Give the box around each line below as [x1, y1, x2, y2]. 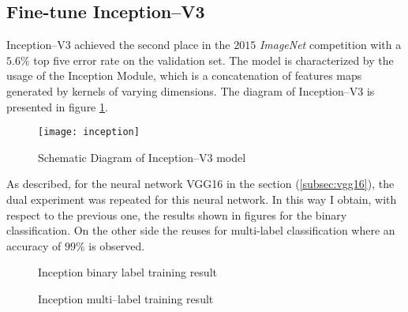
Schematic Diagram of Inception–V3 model [38, 148, 246, 165]
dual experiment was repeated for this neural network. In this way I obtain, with [6, 191, 397, 208]
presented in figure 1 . [6, 98, 108, 115]
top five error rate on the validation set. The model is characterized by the [33, 51, 394, 68]
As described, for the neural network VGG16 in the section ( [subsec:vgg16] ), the [6, 175, 395, 192]
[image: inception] [38, 126, 140, 138]
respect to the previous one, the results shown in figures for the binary [6, 206, 347, 223]
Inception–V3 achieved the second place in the [6, 36, 230, 53]
